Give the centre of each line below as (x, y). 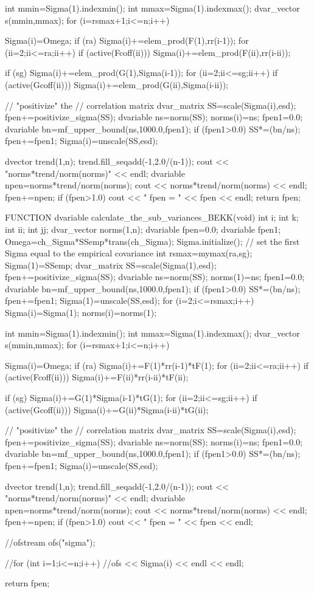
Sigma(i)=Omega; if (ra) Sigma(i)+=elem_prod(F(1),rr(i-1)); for (127, 40)
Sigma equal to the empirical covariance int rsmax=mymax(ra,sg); (129, 253)
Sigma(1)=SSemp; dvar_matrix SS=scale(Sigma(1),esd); (111, 265)
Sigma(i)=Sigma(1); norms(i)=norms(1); (81, 313)
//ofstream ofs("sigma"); (50, 542)
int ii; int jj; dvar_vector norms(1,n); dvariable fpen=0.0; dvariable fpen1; (143, 229)
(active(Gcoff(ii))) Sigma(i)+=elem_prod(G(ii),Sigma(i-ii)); (117, 84)
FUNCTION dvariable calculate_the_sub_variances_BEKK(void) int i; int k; (152, 217)
